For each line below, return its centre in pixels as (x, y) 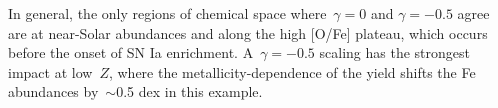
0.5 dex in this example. (189, 91)
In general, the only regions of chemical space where (167, 13)
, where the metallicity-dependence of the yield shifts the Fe (292, 71)
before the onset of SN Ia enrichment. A (131, 52)
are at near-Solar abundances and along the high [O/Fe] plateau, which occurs (248, 32)
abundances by (53, 91)
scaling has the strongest (394, 52)
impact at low (50, 71)
